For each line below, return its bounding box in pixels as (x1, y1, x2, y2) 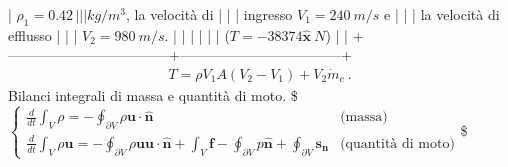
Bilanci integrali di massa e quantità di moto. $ (8, 85, 298, 106)
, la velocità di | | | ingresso (126, 4, 293, 24)
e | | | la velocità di (384, 4, 500, 24)
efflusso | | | (8, 24, 78, 45)
